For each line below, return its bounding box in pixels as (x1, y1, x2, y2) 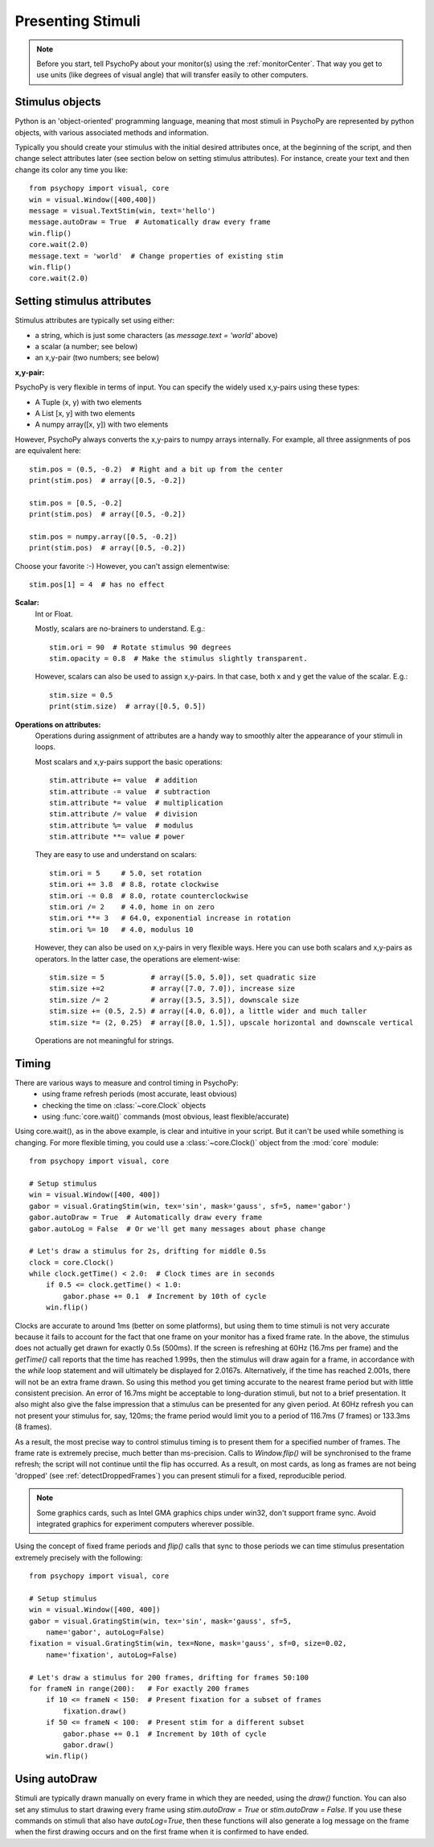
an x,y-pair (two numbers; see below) (35, 352, 160, 362)
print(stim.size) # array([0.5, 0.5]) (49, 702, 207, 711)
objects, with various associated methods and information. (14, 127, 209, 137)
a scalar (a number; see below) (35, 342, 138, 351)
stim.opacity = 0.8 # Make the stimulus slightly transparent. (49, 653, 309, 663)
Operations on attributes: (14, 719, 101, 729)
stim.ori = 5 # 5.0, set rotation (49, 868, 203, 877)
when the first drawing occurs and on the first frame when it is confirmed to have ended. (14, 1827, 309, 1837)
